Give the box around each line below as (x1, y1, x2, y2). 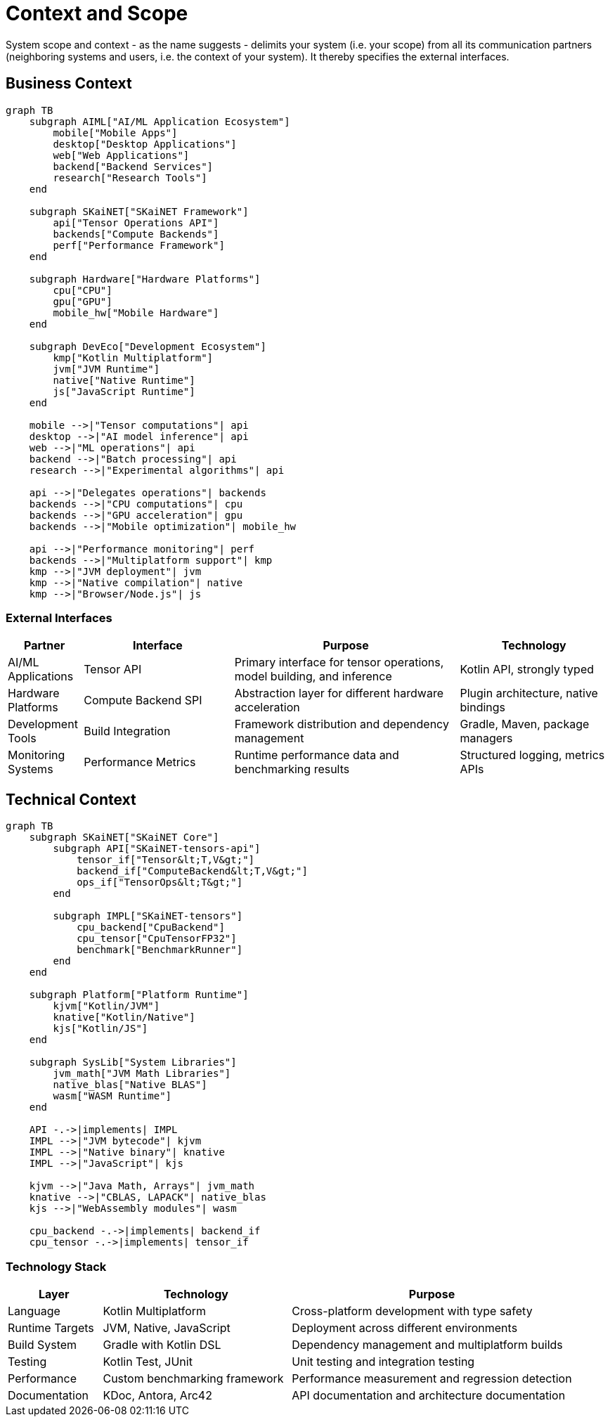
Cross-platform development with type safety (292, 1303, 533, 1318)
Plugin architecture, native (460, 686, 598, 701)
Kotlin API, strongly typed (460, 662, 595, 677)
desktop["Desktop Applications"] (53, 138, 237, 150)
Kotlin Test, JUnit (103, 1354, 193, 1369)
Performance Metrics (84, 755, 196, 770)
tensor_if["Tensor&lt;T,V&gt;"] (77, 854, 255, 866)
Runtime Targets (8, 1320, 94, 1335)
